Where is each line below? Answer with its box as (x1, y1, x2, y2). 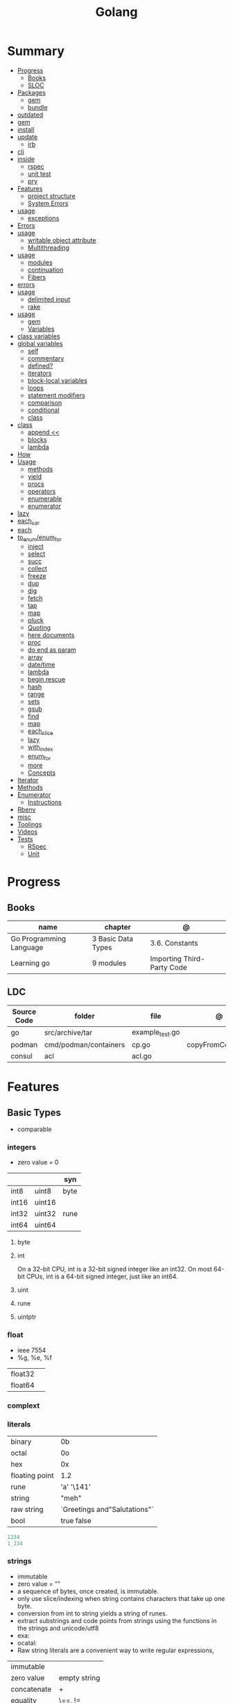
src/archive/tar (44, 1028, 93, 1037)
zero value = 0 (17, 1158, 59, 1167)
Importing (150, 953, 182, 963)
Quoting (27, 623, 51, 632)
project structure (27, 192, 76, 200)
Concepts (27, 768, 56, 777)
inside (17, 154, 35, 163)
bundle (27, 103, 48, 111)
